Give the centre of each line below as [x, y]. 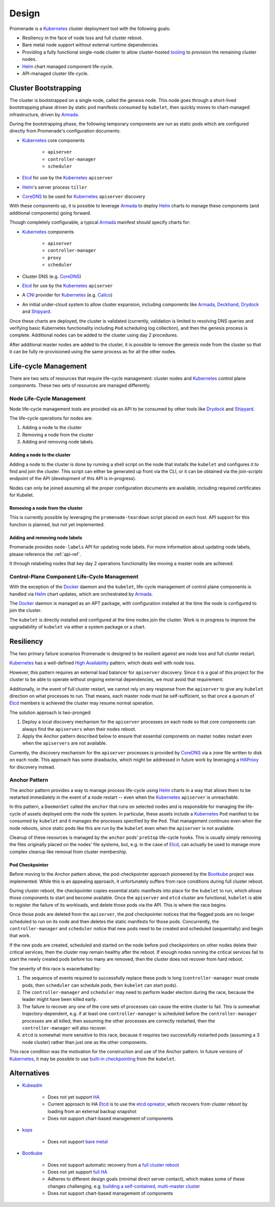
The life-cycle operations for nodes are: [51, 418]
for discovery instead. [32, 767]
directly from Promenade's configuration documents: [65, 131]
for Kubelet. [22, 495]
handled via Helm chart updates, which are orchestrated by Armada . [81, 594]
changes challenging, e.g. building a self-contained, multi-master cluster [124, 1186]
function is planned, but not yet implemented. [57, 524]
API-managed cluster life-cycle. [56, 73]
